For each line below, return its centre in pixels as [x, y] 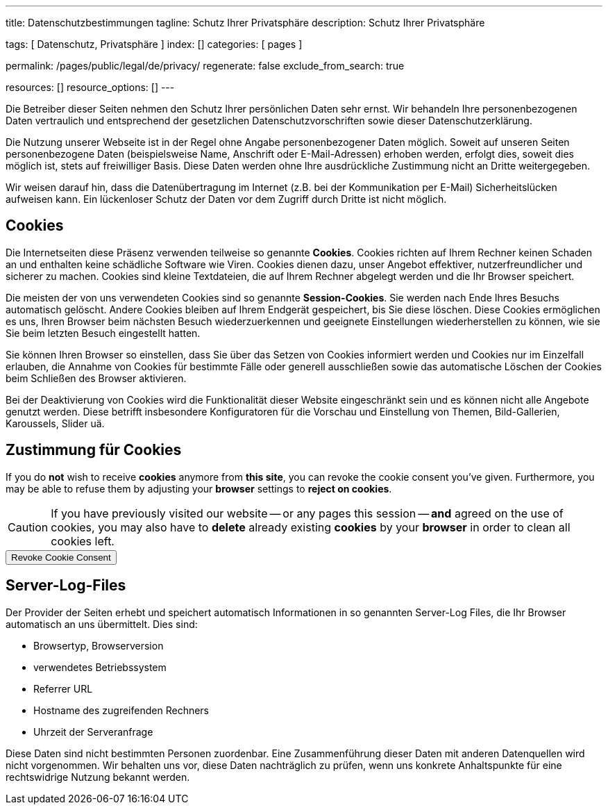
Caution [28, 527]
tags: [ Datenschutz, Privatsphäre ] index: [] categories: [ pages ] [154, 44]
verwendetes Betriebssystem [100, 667]
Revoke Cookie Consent [61, 557]
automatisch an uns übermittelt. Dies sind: [102, 624]
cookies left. [83, 541]
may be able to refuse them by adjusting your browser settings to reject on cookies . [199, 488]
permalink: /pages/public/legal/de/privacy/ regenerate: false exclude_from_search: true [205, 66]
